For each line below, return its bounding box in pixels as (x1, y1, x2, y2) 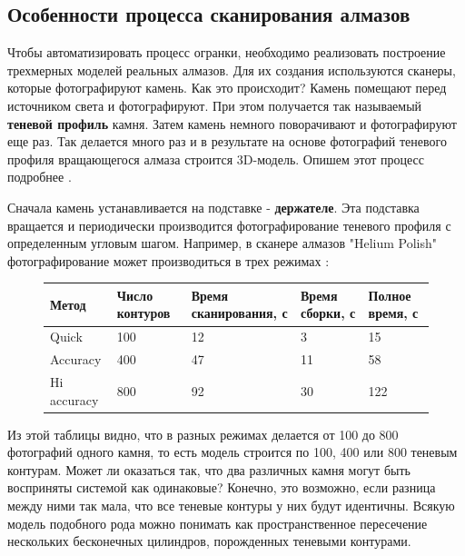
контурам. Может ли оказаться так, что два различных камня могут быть (7, 460, 411, 479)
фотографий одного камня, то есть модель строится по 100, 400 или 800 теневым (7, 442, 458, 462)
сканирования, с (191, 303, 288, 323)
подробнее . (7, 167, 72, 186)
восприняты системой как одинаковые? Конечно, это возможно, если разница (7, 478, 436, 497)
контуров (116, 303, 171, 323)
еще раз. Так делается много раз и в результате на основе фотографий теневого (7, 132, 447, 151)
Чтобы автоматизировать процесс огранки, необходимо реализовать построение (7, 43, 446, 62)
